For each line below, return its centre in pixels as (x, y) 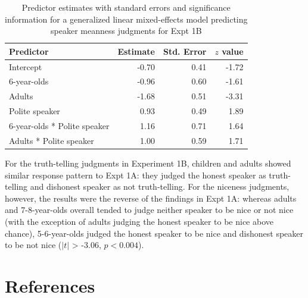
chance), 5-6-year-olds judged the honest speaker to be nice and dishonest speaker (154, 233)
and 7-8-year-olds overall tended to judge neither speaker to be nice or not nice (149, 210)
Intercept (26, 66)
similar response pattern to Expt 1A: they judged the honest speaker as (136, 175)
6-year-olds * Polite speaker (59, 126)
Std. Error (185, 51)
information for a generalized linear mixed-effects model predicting (126, 19)
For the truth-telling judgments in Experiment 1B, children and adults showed (148, 163)
